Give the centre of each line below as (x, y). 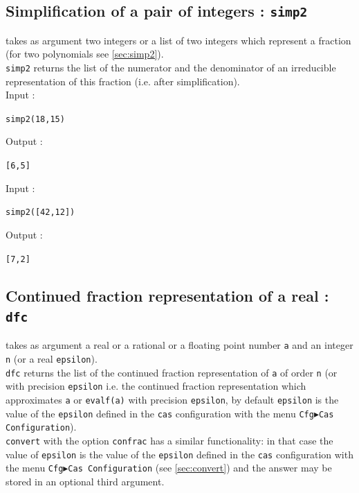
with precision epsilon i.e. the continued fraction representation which (156, 386)
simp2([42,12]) (40, 213)
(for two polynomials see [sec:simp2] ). (85, 54)
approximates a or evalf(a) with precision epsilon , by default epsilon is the (172, 400)
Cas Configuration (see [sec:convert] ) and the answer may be (200, 468)
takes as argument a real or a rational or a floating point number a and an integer (179, 345)
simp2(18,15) (35, 119)
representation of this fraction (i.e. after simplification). (123, 81)
